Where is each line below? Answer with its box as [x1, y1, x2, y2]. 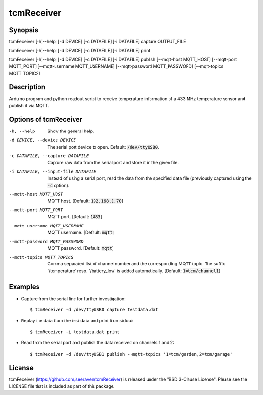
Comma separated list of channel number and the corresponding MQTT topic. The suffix [47, 261, 225, 267]
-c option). [47, 182, 70, 188]
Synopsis [9, 26, 38, 34]
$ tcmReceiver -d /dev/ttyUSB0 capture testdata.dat [30, 307, 158, 313]
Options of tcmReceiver [9, 115, 83, 124]
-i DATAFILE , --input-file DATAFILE [9, 169, 97, 174]
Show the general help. [47, 128, 94, 134]
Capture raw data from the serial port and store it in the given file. [47, 160, 179, 166]
